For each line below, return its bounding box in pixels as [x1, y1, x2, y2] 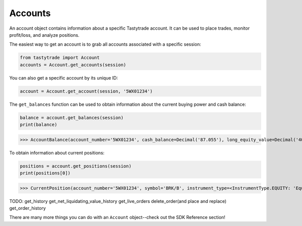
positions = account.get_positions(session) [20, 163, 132, 169]
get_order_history [9, 205, 46, 211]
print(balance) [20, 122, 57, 128]
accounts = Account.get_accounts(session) [20, 62, 126, 67]
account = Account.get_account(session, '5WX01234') [20, 88, 153, 94]
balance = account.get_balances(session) [20, 115, 124, 120]
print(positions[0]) [20, 170, 70, 176]
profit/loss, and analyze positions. [9, 32, 80, 38]
